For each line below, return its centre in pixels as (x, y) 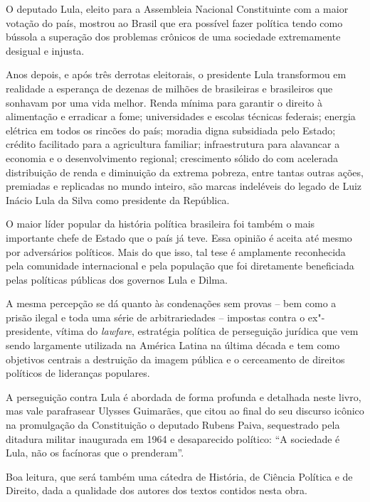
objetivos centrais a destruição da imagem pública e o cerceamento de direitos (175, 359)
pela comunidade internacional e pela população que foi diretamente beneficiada (180, 266)
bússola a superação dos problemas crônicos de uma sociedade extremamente (173, 37)
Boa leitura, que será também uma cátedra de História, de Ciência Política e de (179, 476)
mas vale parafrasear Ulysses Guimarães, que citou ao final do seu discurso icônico (185, 411)
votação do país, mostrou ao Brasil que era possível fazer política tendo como (174, 22)
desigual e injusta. (45, 50)
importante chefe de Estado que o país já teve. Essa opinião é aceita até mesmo (179, 237)
